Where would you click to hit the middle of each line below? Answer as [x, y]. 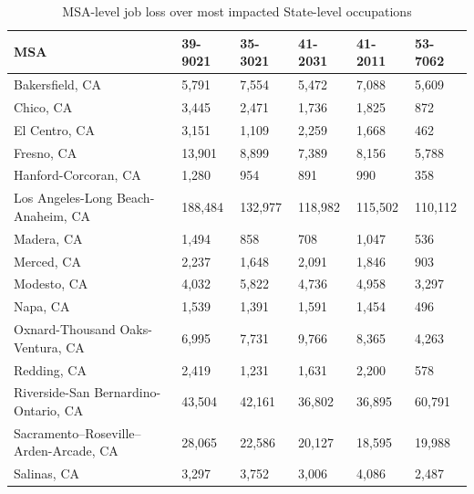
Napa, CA [42, 306]
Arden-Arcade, [55, 451]
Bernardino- [128, 392]
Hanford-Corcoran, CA [77, 175]
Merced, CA [47, 261]
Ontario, [37, 410]
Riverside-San [52, 392]
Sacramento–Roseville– [77, 432]
